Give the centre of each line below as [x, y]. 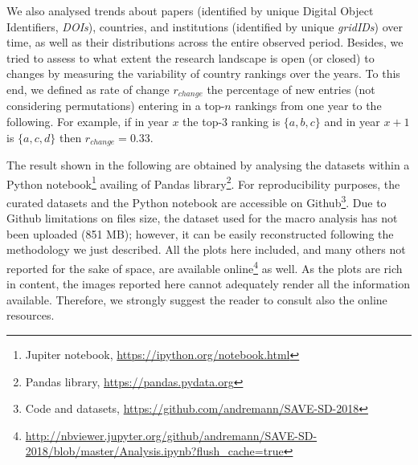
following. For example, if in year [88, 122]
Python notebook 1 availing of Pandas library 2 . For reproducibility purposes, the [203, 182]
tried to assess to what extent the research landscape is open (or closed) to [191, 57]
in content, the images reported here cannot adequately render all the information [208, 284]
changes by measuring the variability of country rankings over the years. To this [203, 73]
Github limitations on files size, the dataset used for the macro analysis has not [202, 218]
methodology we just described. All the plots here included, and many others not [206, 249]
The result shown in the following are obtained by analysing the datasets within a [208, 165]
